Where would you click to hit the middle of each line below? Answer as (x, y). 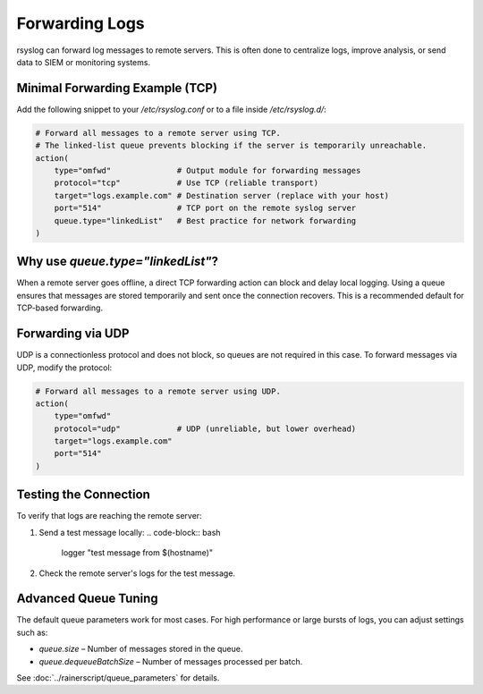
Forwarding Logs (80, 23)
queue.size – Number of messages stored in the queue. (141, 649)
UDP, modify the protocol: (64, 368)
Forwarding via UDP (73, 334)
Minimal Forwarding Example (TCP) (117, 88)
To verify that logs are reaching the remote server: (109, 516)
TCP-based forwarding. (59, 308)
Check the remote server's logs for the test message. (137, 573)
